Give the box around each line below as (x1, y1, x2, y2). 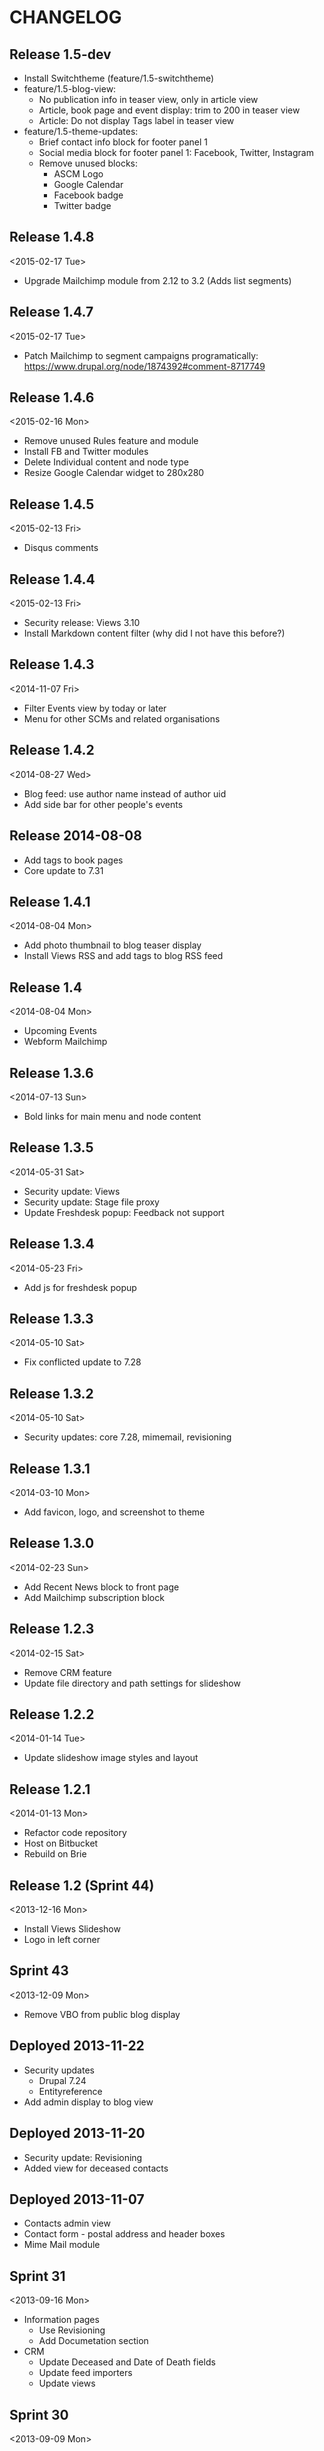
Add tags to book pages (23, 854, 124, 866)
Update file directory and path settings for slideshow (23, 1677, 241, 1689)
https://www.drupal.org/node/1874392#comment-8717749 (23, 360, 266, 372)
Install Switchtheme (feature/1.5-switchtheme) (23, 72, 215, 84)
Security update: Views (23, 1185, 121, 1197)
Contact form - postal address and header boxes (23, 2228, 226, 2240)
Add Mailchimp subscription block (23, 1591, 165, 1603)
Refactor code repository (23, 1827, 127, 1839)
